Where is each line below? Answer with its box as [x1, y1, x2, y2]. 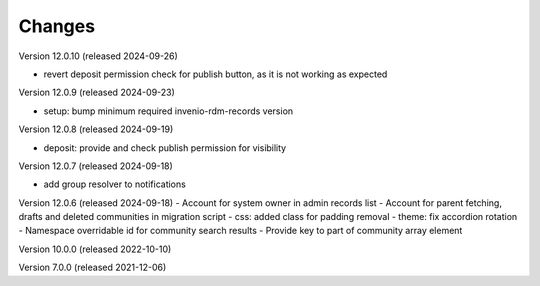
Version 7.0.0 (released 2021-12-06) [18, 261, 167, 274]
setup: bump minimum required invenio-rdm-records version [43, 105, 294, 117]
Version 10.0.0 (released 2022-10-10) [18, 243, 172, 255]
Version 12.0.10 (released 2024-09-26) [18, 50, 179, 62]
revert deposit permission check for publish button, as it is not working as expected [43, 68, 388, 80]
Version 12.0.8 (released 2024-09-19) [18, 123, 174, 135]
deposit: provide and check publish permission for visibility [43, 141, 287, 154]
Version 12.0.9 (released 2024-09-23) [18, 86, 175, 99]
